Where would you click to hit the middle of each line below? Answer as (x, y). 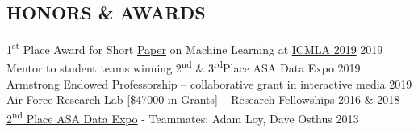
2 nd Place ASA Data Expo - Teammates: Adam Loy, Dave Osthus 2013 (183, 117)
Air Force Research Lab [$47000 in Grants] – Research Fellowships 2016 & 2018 (203, 99)
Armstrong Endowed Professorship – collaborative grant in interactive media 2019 (209, 83)
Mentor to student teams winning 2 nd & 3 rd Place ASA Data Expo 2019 (184, 67)
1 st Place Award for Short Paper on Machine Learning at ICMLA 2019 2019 (195, 48)
